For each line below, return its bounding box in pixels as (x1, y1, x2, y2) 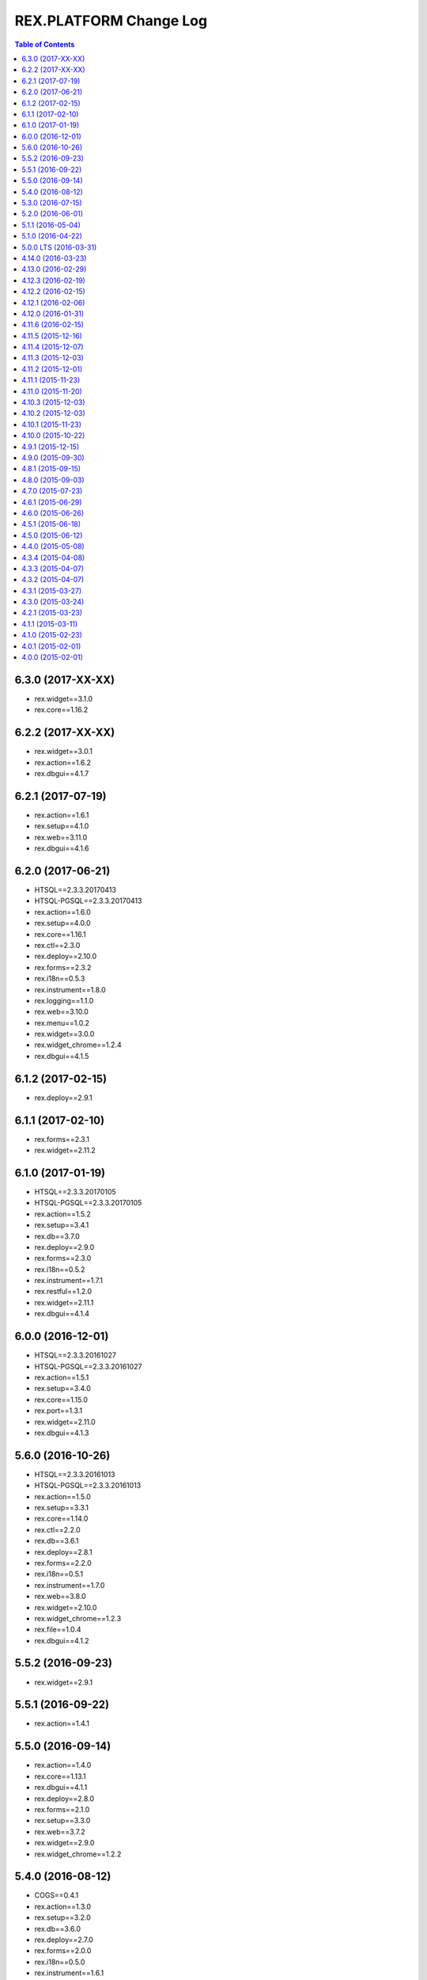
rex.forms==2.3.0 (34, 1254, 92, 1263)
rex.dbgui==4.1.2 (34, 1635, 90, 1645)
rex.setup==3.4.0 (34, 1384, 91, 1393)
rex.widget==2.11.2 (34, 1145, 96, 1156)
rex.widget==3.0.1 (34, 747, 93, 756)
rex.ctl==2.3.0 (34, 940, 81, 950)
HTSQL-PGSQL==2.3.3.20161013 (34, 1481, 142, 1491)
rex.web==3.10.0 (34, 1007, 89, 1017)
